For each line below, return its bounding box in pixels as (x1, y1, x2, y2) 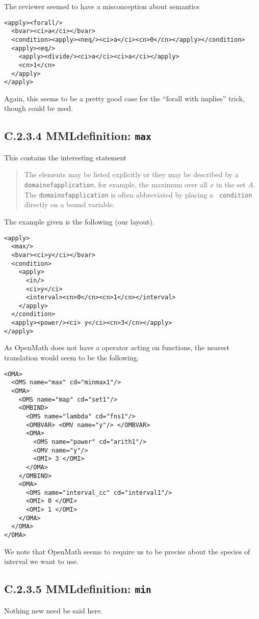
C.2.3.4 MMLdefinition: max (4, 128, 151, 144)
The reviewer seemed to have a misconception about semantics (4, 1, 200, 11)
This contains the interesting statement (4, 152, 127, 162)
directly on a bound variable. (24, 199, 115, 210)
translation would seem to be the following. (4, 352, 139, 363)
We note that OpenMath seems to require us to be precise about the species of (4, 546, 250, 556)
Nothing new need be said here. (4, 605, 103, 615)
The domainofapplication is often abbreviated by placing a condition (24, 189, 252, 200)
